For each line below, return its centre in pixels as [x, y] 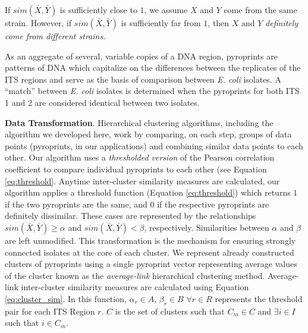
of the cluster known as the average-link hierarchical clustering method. [135, 275]
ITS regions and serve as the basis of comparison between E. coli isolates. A [143, 79]
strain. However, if [38, 23]
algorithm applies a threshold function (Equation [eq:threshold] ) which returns [148, 192]
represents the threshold [259, 298]
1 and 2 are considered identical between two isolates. [102, 102]
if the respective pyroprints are [213, 204]
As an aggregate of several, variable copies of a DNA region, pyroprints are [141, 56]
